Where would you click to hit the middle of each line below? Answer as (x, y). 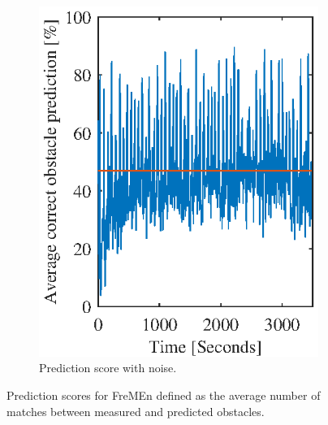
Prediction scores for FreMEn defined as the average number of (164, 395)
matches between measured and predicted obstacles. (136, 411)
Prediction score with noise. (108, 368)
